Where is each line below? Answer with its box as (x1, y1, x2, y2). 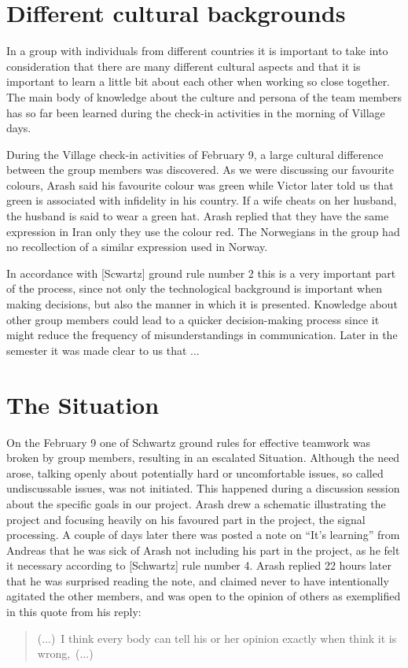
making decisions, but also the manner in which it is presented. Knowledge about (6, 296, 398, 312)
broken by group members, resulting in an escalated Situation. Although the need (6, 449, 400, 466)
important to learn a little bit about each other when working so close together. (6, 73, 391, 90)
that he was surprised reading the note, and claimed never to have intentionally (6, 572, 389, 589)
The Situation (6, 388, 160, 420)
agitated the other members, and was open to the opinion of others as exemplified (6, 588, 401, 604)
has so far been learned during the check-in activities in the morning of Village (6, 104, 385, 120)
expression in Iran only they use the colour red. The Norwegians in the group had (6, 223, 400, 239)
